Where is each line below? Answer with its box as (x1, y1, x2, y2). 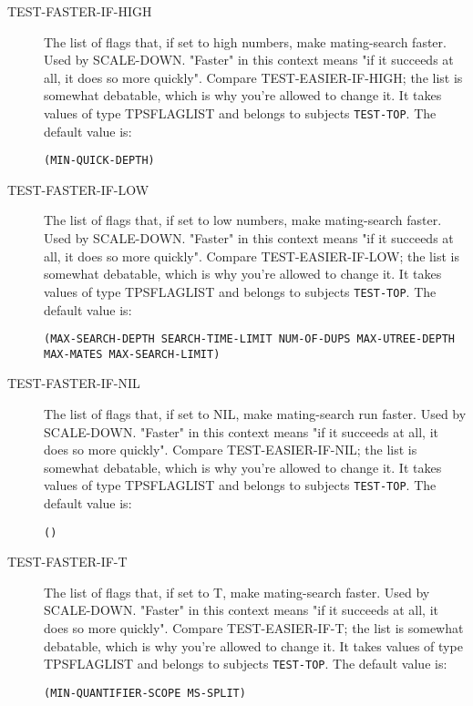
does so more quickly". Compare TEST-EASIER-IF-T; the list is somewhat (44, 619, 464, 638)
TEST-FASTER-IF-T (7, 552, 128, 571)
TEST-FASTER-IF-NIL (7, 373, 140, 393)
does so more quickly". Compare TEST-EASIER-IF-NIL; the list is (44, 440, 417, 459)
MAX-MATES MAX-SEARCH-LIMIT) (44, 347, 221, 361)
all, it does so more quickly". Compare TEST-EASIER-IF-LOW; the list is (44, 246, 459, 265)
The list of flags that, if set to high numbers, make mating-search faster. (44, 32, 447, 51)
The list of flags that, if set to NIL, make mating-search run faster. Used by (44, 404, 467, 423)
